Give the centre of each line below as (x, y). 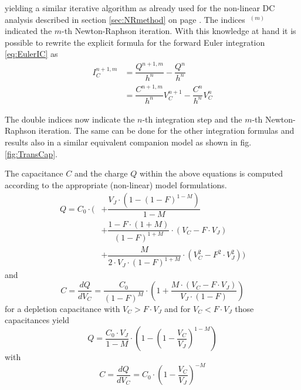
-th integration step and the (192, 119)
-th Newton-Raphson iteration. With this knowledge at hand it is (179, 31)
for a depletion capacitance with (62, 308)
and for (177, 308)
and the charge (101, 173)
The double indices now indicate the (70, 119)
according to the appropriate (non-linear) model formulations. (116, 184)
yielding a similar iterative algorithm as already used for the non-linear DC (140, 8)
